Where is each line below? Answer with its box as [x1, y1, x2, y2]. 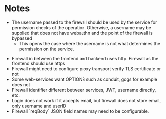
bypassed [11, 35, 33, 41]
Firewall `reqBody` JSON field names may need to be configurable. [11, 108, 149, 114]
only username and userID [11, 103, 67, 109]
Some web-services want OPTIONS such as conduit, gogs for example [11, 76, 157, 82]
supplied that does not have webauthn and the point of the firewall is [11, 30, 153, 36]
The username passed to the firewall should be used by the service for [11, 19, 157, 25]
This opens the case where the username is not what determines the [19, 40, 160, 46]
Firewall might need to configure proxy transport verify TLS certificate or [11, 65, 161, 72]
